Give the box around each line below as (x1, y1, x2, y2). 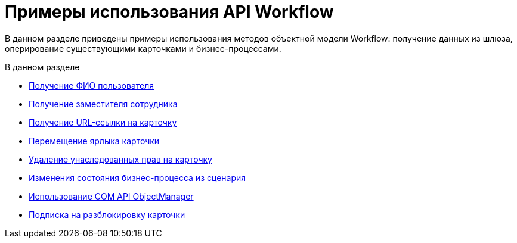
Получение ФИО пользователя (29, 80, 154, 91)
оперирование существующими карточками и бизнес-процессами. (5, 43, 281, 54)
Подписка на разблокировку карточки (29, 209, 185, 220)
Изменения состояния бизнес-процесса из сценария (29, 172, 246, 183)
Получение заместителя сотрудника (29, 98, 178, 109)
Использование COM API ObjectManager (29, 191, 194, 201)
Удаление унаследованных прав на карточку (29, 154, 212, 164)
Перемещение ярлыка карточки (29, 135, 160, 146)
